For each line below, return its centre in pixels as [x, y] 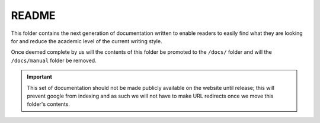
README [33, 15]
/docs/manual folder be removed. [54, 60]
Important [40, 77]
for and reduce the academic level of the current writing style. [87, 41]
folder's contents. [49, 104]
